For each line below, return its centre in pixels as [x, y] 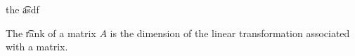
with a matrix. [37, 47]
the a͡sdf [22, 9]
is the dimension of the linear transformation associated [230, 33]
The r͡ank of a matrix [51, 33]
